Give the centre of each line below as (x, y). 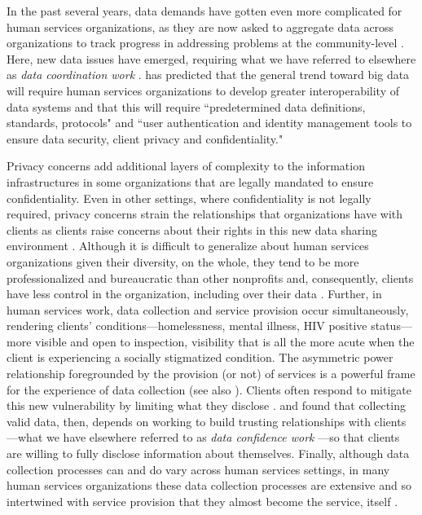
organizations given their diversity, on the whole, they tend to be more (183, 261)
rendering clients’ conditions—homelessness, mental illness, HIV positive (187, 326)
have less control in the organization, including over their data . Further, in (194, 294)
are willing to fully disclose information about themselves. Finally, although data (208, 453)
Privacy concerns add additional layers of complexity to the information (186, 166)
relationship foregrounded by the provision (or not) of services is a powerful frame (211, 374)
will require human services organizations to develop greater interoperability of (203, 90)
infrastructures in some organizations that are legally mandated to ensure (190, 181)
